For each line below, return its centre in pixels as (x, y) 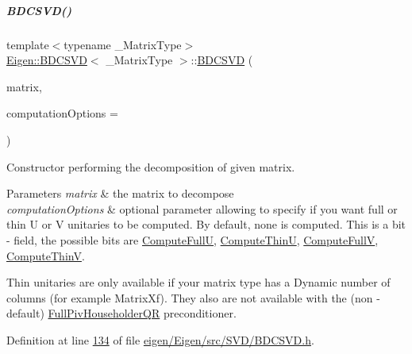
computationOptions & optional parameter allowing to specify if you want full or (202, 208)
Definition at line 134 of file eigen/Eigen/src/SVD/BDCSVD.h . (160, 339)
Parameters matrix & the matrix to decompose (120, 193)
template (28, 44)
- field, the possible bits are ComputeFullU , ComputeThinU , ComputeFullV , (193, 239)
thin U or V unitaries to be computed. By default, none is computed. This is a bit (206, 224)
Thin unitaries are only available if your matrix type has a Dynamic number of (198, 282)
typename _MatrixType (123, 44)
